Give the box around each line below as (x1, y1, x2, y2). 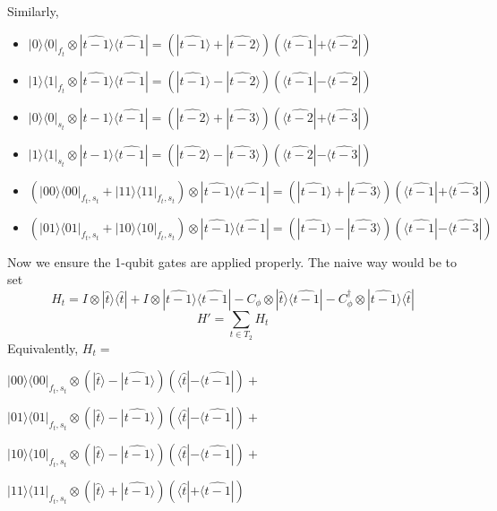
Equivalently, (7, 338, 79, 357)
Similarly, (7, 2, 59, 20)
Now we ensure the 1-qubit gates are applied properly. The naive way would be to (7, 252, 457, 271)
